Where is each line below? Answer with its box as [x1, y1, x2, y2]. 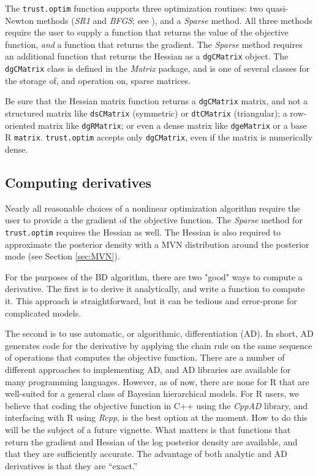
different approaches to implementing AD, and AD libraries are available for [5, 363, 291, 375]
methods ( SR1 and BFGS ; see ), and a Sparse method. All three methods [36, 13, 312, 26]
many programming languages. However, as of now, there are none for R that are [5, 375, 309, 388]
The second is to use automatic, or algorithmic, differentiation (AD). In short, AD [5, 327, 314, 340]
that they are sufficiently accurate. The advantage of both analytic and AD [5, 447, 287, 460]
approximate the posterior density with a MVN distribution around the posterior [5, 237, 309, 250]
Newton [5, 13, 34, 26]
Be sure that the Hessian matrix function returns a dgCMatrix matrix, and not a [5, 94, 308, 107]
